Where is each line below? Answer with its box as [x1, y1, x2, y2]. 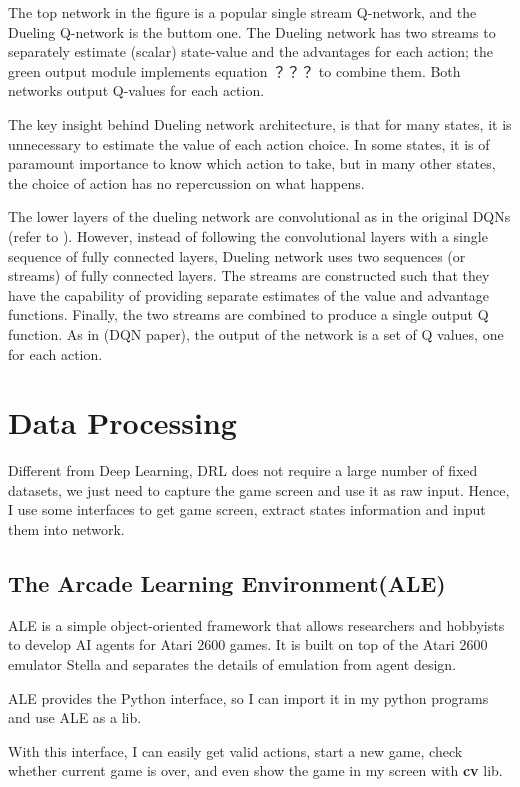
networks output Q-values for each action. [8, 80, 265, 101]
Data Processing [8, 402, 237, 443]
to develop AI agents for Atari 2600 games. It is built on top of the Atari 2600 [8, 634, 488, 655]
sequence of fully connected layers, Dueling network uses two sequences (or [8, 245, 466, 266]
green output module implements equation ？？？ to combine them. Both [8, 60, 461, 81]
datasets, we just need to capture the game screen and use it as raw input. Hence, [8, 479, 510, 500]
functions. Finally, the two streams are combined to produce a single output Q [8, 304, 489, 325]
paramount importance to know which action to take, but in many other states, [8, 153, 496, 174]
